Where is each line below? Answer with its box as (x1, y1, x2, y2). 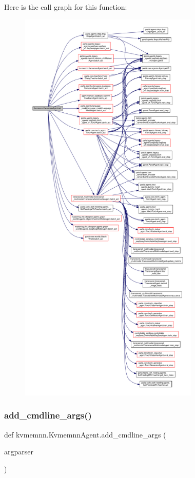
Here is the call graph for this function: (4, 2, 127, 12)
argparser (4, 446, 33, 457)
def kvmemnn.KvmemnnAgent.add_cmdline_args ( (4, 429, 166, 440)
